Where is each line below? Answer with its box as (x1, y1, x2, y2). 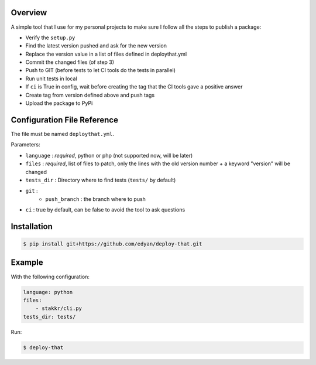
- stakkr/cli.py (35, 305, 82, 312)
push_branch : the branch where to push (45, 195, 146, 202)
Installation (11, 221, 53, 231)
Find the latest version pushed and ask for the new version (25, 42, 167, 49)
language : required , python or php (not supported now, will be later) (25, 152, 193, 159)
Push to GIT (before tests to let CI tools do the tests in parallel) (25, 67, 176, 74)
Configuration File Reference (11, 115, 118, 125)
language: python (23, 289, 73, 295)
